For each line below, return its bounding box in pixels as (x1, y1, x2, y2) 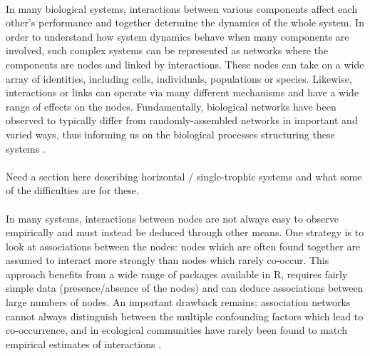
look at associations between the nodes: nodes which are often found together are (6, 238, 361, 253)
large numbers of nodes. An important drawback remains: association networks (6, 295, 351, 310)
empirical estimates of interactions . (6, 336, 162, 351)
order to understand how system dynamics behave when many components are (6, 29, 349, 44)
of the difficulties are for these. (6, 183, 139, 198)
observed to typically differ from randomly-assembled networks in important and (6, 113, 358, 128)
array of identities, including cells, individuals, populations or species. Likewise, (6, 71, 352, 86)
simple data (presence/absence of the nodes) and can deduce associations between (6, 280, 364, 295)
